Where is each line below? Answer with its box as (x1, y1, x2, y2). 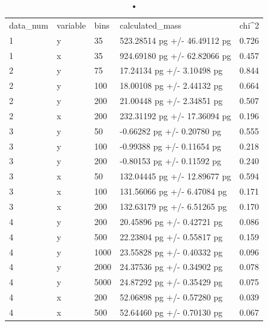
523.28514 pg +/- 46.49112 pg (119, 33, 232, 46)
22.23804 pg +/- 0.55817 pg (119, 230, 223, 243)
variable (56, 18, 86, 31)
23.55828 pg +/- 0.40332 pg (119, 245, 223, 258)
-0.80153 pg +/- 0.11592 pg (119, 154, 221, 167)
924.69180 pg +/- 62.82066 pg (119, 49, 232, 61)
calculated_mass (119, 18, 182, 31)
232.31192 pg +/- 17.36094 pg (119, 109, 232, 122)
